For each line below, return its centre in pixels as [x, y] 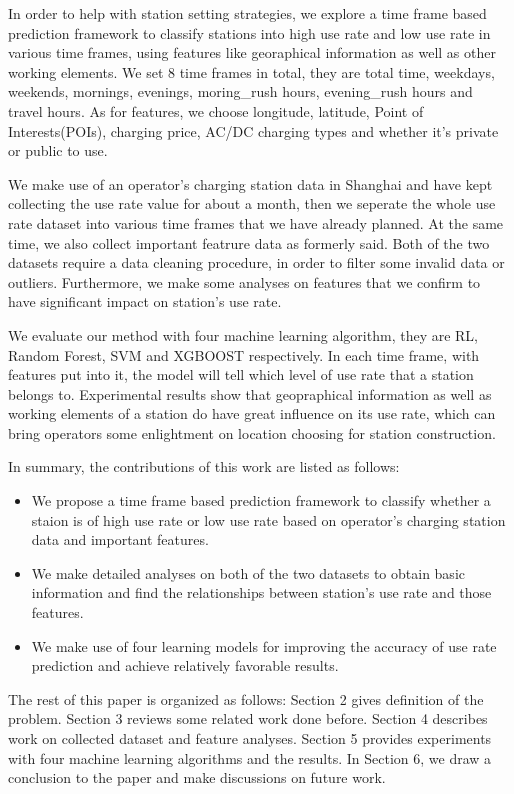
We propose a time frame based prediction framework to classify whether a [261, 500]
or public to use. [58, 150]
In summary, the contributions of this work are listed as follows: [204, 466]
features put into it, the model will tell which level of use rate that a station [241, 374]
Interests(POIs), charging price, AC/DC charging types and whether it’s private [253, 130]
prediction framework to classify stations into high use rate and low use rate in [249, 32]
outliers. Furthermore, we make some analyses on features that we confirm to [244, 281]
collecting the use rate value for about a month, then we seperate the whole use [252, 203]
